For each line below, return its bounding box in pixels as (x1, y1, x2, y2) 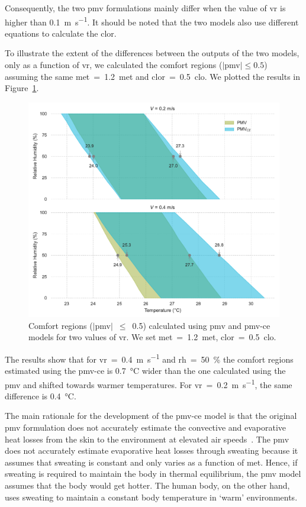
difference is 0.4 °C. (5, 389, 76, 402)
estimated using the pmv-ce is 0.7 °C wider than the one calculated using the (5, 364, 286, 376)
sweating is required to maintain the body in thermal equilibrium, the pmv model (5, 467, 301, 480)
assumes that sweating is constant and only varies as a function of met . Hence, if (5, 456, 298, 468)
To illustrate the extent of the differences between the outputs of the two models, (5, 47, 299, 59)
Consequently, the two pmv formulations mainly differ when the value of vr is (5, 2, 286, 14)
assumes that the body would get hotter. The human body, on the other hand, (5, 479, 290, 491)
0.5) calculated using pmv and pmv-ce (132, 319, 270, 331)
